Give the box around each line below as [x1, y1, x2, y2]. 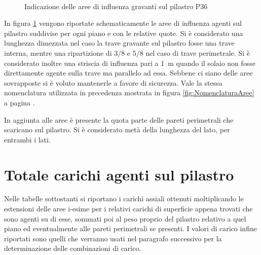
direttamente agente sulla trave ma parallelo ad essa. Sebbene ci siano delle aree [4, 67, 253, 78]
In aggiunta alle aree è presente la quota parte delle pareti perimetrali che [4, 114, 234, 125]
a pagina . [4, 97, 35, 107]
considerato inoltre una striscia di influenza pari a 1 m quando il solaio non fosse [4, 57, 256, 68]
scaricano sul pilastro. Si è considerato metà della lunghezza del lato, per [4, 124, 230, 135]
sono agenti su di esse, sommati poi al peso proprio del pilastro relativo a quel [4, 213, 246, 224]
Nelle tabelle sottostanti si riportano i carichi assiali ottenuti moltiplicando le [4, 193, 244, 204]
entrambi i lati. [4, 134, 51, 144]
